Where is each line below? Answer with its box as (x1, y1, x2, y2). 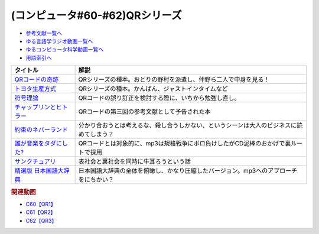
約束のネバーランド (14, 126, 68, 134)
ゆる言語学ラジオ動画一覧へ (25, 37, 93, 44)
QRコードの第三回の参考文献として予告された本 (78, 108, 211, 116)
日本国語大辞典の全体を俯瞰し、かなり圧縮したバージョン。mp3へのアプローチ (78, 167, 298, 175)
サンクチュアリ (14, 157, 56, 165)
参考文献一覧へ (25, 30, 62, 37)
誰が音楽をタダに (14, 139, 62, 148)
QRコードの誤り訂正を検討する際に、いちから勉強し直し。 (78, 94, 240, 102)
